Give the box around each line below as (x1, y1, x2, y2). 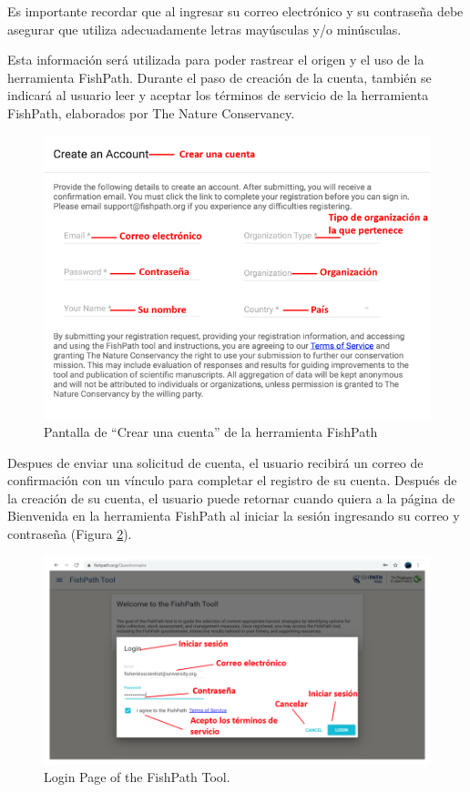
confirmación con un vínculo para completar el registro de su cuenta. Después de (7, 471, 457, 490)
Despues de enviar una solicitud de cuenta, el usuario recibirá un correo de (7, 452, 424, 472)
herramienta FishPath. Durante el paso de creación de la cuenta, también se (7, 67, 432, 86)
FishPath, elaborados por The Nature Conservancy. (7, 103, 295, 122)
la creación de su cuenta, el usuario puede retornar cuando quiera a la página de (7, 488, 455, 507)
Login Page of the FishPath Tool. (44, 767, 230, 787)
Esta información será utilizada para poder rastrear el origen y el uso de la (7, 50, 424, 69)
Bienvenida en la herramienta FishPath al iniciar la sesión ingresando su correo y (7, 506, 460, 525)
